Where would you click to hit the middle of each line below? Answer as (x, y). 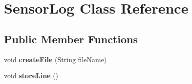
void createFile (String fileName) (55, 59)
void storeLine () (31, 76)
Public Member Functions (71, 39)
